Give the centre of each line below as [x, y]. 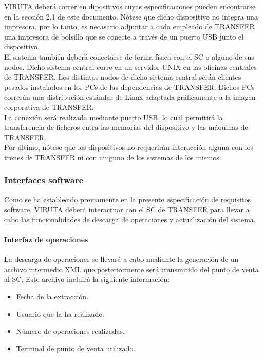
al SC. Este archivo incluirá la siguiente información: [87, 279]
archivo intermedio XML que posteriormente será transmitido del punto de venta [131, 269]
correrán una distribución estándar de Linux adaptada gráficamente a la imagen [130, 97]
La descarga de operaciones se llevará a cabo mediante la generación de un [121, 259]
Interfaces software [44, 180]
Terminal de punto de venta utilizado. [76, 348]
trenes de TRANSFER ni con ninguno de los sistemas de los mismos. [113, 157]
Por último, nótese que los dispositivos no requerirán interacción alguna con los [129, 147]
